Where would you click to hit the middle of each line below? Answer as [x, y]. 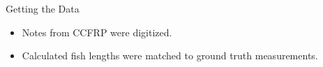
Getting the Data [43, 8]
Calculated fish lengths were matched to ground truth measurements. [170, 55]
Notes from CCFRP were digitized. [97, 32]
